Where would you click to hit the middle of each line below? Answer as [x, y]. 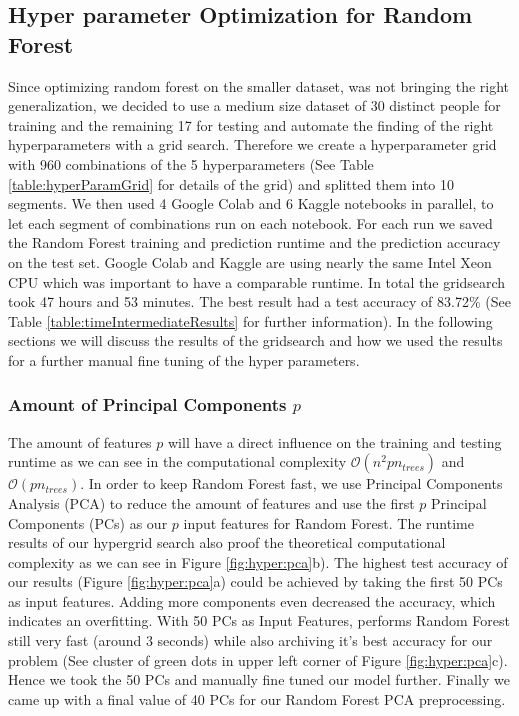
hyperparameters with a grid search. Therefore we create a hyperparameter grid [252, 144]
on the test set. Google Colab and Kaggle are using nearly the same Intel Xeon [250, 261]
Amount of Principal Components [147, 404]
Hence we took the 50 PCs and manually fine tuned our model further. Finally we [259, 679]
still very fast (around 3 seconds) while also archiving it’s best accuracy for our [250, 640]
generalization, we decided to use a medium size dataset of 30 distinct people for [254, 105]
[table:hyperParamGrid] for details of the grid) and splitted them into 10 [231, 183]
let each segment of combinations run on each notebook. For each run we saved [250, 222]
